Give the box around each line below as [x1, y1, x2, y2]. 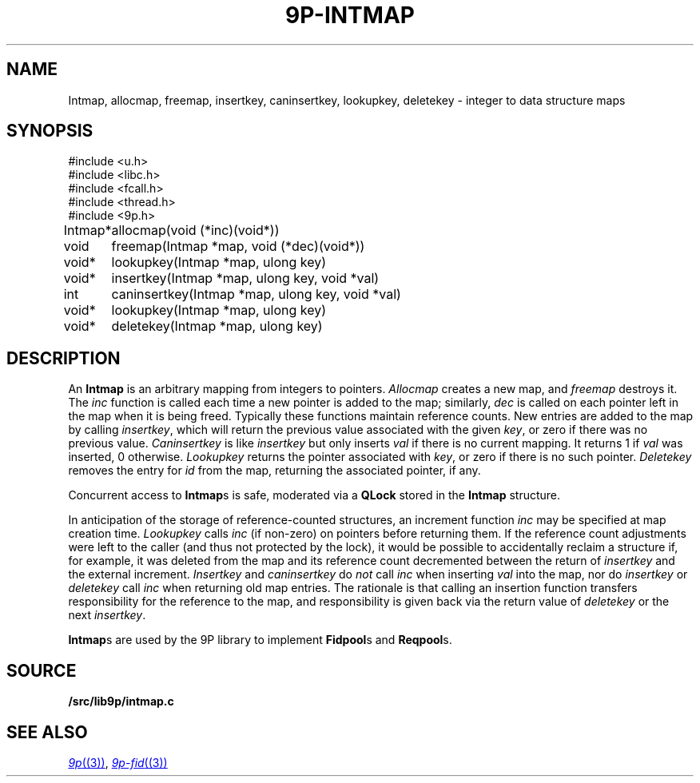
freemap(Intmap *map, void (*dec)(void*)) [111, 238, 365, 255]
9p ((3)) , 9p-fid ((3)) [68, 755, 168, 769]
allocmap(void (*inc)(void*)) [111, 222, 280, 239]
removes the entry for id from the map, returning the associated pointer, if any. [68, 463, 481, 478]
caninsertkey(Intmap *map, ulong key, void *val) [111, 286, 401, 303]
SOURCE [6, 660, 77, 681]
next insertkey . [68, 608, 146, 622]
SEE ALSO [6, 721, 88, 742]
